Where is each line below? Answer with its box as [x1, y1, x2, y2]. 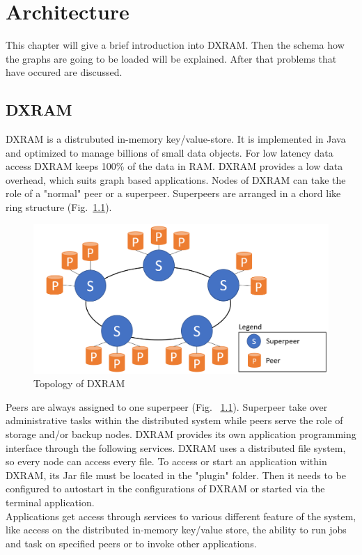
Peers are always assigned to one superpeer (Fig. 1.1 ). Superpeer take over [6, 399, 328, 414]
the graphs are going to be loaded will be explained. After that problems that [6, 51, 337, 65]
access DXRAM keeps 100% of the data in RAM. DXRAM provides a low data [6, 159, 343, 173]
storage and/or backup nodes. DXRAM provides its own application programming [6, 426, 356, 441]
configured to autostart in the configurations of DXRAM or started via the [6, 481, 325, 496]
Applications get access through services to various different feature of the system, [6, 508, 356, 523]
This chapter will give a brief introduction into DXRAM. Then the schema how [6, 38, 345, 52]
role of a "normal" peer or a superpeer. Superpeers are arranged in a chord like [6, 186, 341, 201]
